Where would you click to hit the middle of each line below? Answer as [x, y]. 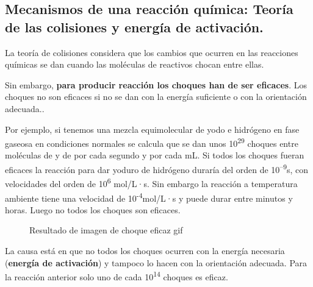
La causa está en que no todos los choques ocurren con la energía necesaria [145, 250]
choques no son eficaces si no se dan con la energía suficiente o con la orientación [156, 97]
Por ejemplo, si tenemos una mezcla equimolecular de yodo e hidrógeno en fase [152, 129]
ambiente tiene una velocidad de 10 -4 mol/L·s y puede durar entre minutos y [149, 197]
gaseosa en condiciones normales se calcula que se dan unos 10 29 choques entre [152, 142]
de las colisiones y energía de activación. [134, 27]
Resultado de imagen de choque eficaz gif [106, 230]
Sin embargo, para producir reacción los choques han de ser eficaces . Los [156, 84]
